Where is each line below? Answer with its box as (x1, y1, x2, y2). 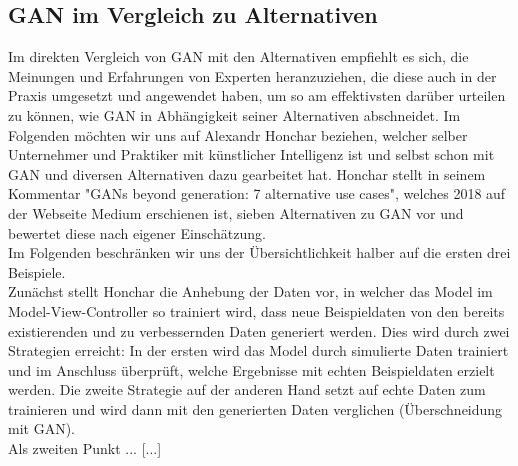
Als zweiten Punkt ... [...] (8, 438, 162, 459)
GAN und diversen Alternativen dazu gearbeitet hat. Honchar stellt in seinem (8, 163, 486, 184)
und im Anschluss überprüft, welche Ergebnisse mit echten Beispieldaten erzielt (8, 359, 495, 380)
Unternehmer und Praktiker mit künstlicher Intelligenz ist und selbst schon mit (8, 144, 495, 165)
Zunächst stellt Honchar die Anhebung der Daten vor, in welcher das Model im (8, 281, 493, 302)
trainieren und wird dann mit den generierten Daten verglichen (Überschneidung (8, 398, 503, 419)
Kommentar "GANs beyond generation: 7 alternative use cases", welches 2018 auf (8, 183, 506, 204)
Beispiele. (8, 261, 66, 282)
